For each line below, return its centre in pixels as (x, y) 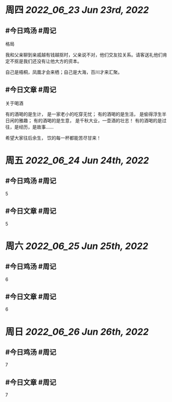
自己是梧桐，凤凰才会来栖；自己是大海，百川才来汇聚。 (64, 72)
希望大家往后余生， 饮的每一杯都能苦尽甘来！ (53, 138)
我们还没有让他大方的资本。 (52, 61)
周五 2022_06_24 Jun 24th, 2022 (77, 160)
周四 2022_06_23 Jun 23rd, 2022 (77, 10)
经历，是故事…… (36, 127)
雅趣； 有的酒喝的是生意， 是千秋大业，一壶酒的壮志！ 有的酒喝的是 (90, 120)
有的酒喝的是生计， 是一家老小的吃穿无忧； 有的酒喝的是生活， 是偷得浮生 (84, 114)
